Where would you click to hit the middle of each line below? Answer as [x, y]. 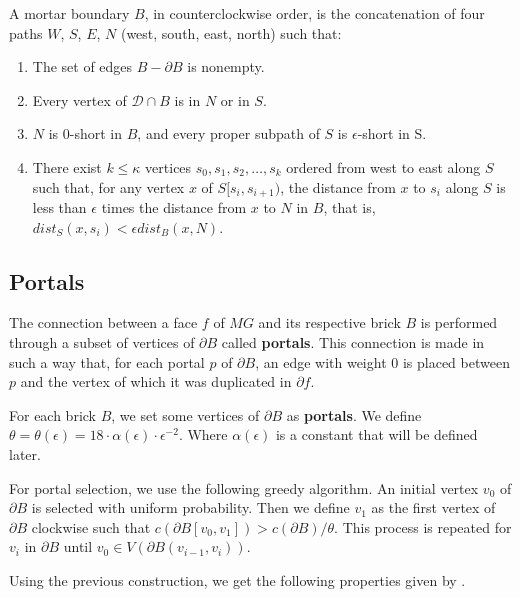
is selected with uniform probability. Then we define [190, 507]
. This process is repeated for [423, 526]
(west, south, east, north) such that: [231, 32]
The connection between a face [103, 322]
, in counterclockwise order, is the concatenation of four [314, 13]
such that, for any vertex [108, 186]
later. [25, 453]
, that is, [349, 207]
